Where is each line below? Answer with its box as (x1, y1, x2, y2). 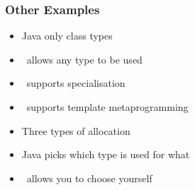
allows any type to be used (26, 52, 143, 66)
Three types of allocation (21, 123, 130, 138)
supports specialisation (26, 76, 126, 90)
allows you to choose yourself (26, 170, 152, 185)
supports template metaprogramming (26, 100, 189, 114)
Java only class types (21, 28, 113, 43)
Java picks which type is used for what (21, 147, 190, 162)
